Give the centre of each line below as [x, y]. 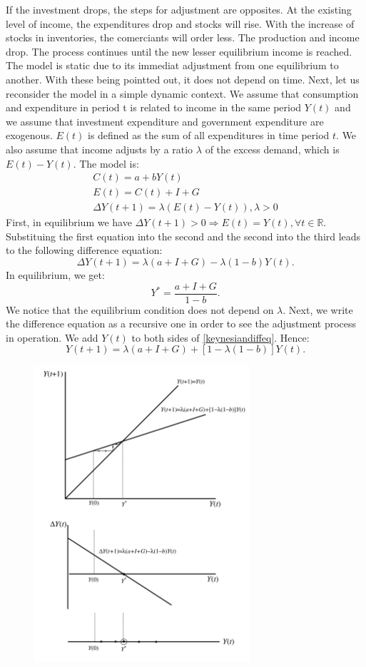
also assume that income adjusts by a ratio [100, 149]
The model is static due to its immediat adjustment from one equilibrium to [172, 65]
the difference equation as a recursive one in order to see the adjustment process [181, 324]
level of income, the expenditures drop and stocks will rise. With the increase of [180, 23]
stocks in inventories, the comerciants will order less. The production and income [183, 37]
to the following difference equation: [84, 250]
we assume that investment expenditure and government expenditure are [165, 121]
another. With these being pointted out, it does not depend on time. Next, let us [183, 79]
